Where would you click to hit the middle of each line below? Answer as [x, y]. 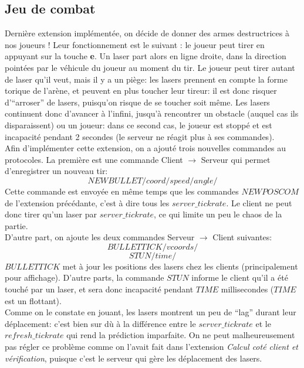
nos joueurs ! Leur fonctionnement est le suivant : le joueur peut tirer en [135, 44]
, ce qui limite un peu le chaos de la [218, 214]
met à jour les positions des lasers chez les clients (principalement [180, 266]
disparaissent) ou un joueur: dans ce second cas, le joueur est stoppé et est [139, 125]
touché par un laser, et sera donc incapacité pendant [99, 289]
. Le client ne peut [259, 202]
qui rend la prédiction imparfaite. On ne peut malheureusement [181, 335]
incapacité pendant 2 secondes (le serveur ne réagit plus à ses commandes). [140, 136]
